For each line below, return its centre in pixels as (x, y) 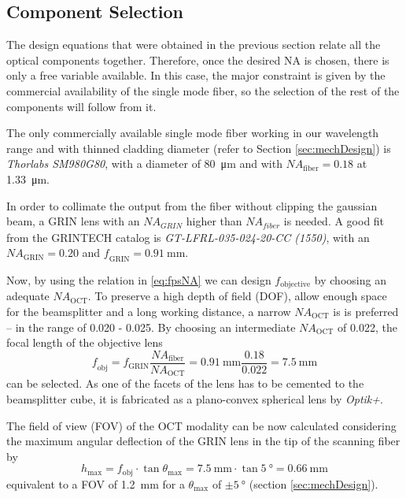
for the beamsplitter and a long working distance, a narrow (149, 312)
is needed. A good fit (334, 221)
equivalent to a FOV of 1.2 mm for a (96, 483)
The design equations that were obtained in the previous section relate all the (194, 45)
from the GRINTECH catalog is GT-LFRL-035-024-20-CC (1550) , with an (188, 237)
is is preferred (366, 312)
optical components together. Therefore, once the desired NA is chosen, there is (198, 59)
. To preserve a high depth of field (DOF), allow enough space (237, 296)
